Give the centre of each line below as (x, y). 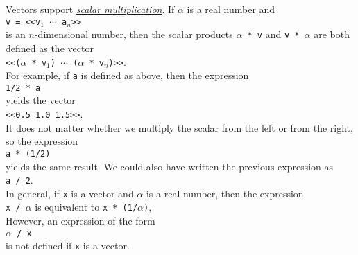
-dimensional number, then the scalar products (134, 34)
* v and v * (273, 34)
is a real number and (231, 9)
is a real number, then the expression (225, 193)
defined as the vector (50, 47)
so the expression (42, 141)
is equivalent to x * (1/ (86, 207)
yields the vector (41, 100)
